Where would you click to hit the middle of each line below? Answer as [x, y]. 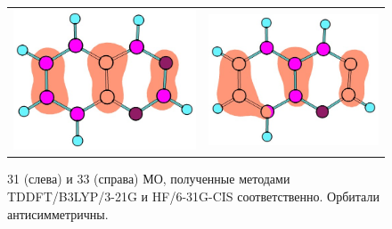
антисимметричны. [58, 213]
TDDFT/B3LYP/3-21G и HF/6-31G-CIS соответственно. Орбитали [193, 196]
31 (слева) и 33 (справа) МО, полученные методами [149, 179]
